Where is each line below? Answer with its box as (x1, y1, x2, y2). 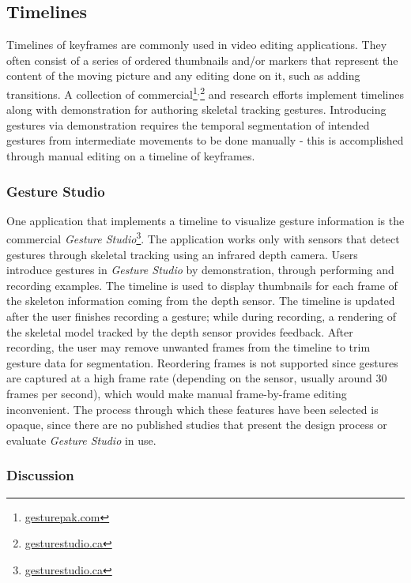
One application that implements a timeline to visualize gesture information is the (6, 212, 405, 228)
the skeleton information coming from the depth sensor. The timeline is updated (6, 292, 395, 309)
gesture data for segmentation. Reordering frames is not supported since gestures (6, 354, 398, 370)
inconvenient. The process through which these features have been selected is (6, 401, 379, 417)
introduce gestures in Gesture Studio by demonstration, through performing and (6, 261, 394, 278)
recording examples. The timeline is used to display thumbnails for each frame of (6, 276, 398, 293)
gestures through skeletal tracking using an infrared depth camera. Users (6, 246, 358, 262)
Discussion (6, 465, 74, 485)
